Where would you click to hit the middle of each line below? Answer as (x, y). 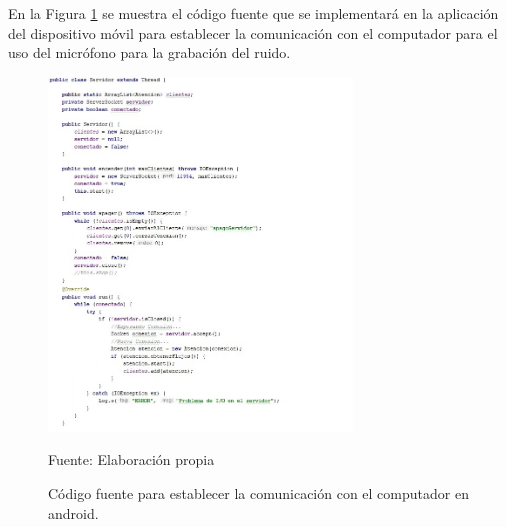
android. (73, 512)
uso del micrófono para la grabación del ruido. (149, 52)
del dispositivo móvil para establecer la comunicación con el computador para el (253, 32)
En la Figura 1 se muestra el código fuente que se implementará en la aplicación (253, 13)
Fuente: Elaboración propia (131, 459)
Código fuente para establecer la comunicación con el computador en (258, 493)
